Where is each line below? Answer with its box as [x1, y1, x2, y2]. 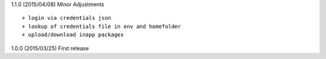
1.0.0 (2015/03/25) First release [11, 45, 89, 52]
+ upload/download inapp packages [22, 32, 124, 38]
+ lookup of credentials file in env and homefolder [22, 23, 181, 30]
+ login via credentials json [22, 15, 112, 21]
